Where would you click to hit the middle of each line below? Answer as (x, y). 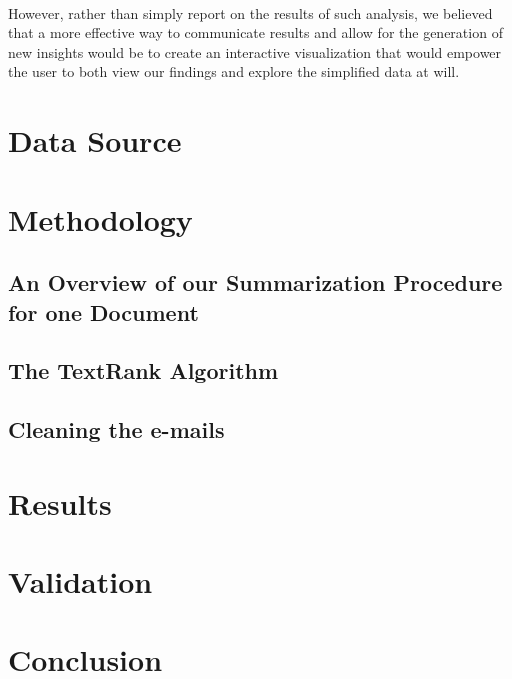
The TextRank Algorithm (143, 370)
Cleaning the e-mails (116, 429)
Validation (80, 581)
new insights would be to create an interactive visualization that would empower (255, 51)
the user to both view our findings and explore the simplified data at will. (234, 71)
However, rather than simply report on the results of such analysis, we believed (250, 12)
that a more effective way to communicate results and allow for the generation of (255, 32)
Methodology (100, 218)
